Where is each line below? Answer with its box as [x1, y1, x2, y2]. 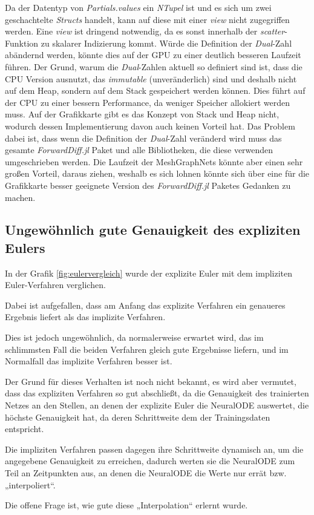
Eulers [5, 238, 45, 257]
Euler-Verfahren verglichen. [5, 278, 106, 291]
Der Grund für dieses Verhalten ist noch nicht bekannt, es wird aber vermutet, [5, 375, 296, 387]
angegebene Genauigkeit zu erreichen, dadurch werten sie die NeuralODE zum [5, 454, 295, 467]
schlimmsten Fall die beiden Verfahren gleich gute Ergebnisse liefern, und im [5, 343, 289, 355]
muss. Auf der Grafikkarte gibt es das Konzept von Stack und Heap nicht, [5, 108, 280, 120]
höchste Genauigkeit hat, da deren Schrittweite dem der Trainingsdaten [5, 410, 270, 423]
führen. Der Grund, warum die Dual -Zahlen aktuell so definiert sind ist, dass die [5, 60, 303, 73]
